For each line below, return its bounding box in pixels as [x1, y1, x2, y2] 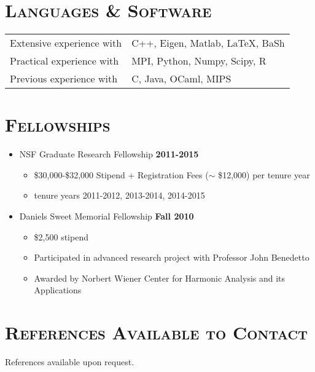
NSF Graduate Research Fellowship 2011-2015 [19, 148, 199, 160]
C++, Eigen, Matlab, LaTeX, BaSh [131, 36, 285, 50]
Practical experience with [10, 53, 119, 68]
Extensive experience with [10, 36, 122, 50]
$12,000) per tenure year [218, 168, 310, 181]
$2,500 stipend [34, 230, 88, 243]
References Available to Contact [5, 320, 308, 345]
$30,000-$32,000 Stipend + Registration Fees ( [34, 168, 209, 181]
